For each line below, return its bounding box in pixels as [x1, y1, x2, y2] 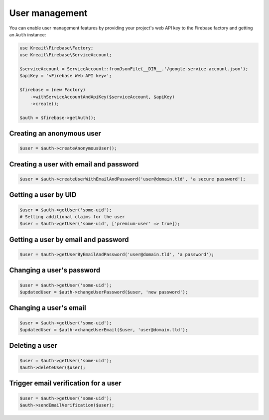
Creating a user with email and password [9, 160, 139, 168]
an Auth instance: [9, 31, 46, 37]
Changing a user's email [9, 304, 87, 312]
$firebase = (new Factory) [19, 87, 86, 93]
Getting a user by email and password [9, 235, 129, 244]
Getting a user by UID [9, 191, 77, 199]
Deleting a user [9, 341, 57, 350]
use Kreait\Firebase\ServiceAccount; [19, 52, 112, 58]
